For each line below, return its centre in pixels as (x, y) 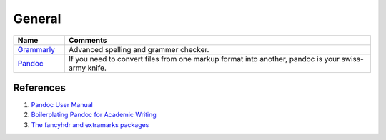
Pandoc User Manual (62, 105)
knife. (97, 68)
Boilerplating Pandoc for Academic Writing (94, 115)
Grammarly (36, 49)
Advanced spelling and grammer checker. (139, 49)
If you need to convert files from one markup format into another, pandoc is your (204, 59)
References (39, 87)
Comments (88, 40)
